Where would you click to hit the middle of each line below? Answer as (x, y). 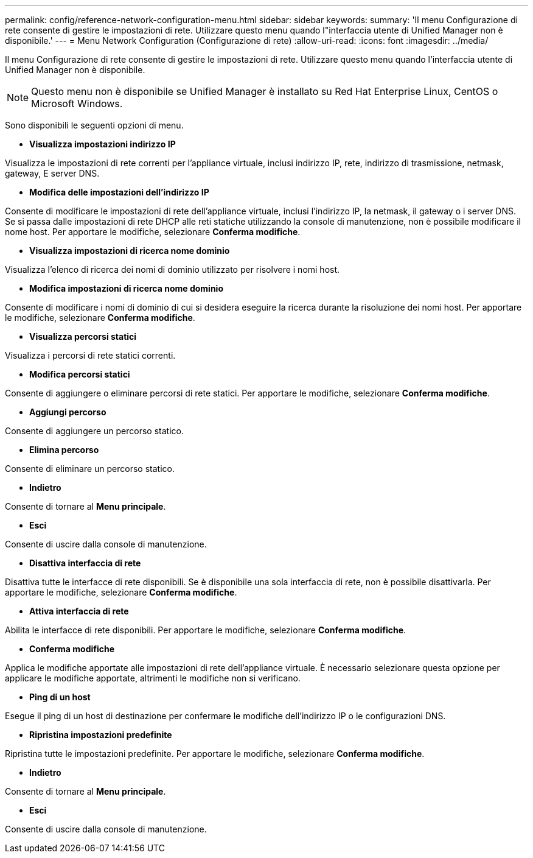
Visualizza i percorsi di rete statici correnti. (90, 355)
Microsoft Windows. (77, 104)
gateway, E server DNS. (52, 173)
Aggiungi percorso (68, 412)
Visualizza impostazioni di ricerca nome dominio (130, 251)
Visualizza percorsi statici (83, 336)
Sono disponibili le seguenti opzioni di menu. (94, 125)
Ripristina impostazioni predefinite (101, 735)
